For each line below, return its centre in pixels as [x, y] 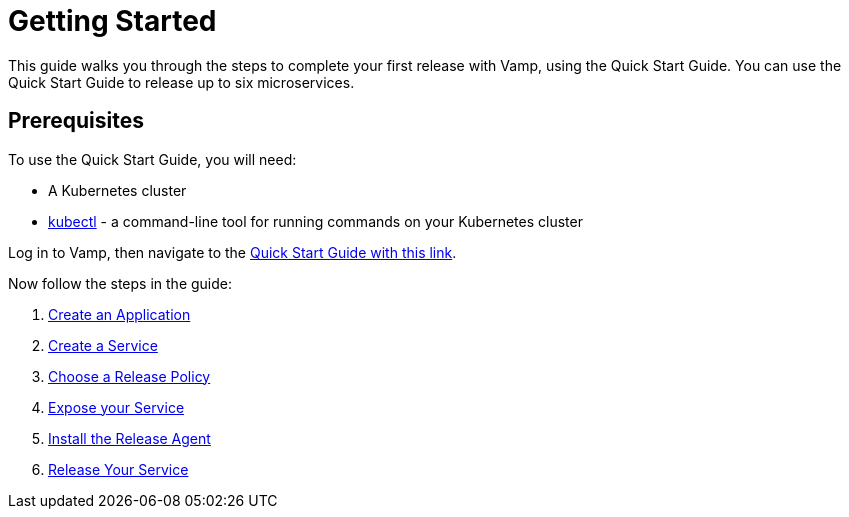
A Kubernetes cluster [117, 190]
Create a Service [103, 345]
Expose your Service [116, 407]
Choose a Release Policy [129, 376]
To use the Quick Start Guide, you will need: [152, 159]
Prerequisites [76, 121]
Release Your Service [118, 469]
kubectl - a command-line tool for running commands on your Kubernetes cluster [315, 221]
